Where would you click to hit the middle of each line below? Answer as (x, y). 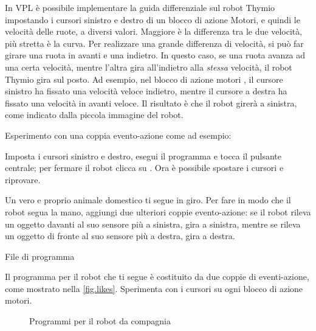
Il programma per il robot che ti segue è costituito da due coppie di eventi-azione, (157, 277)
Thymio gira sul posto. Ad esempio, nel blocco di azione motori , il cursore (144, 79)
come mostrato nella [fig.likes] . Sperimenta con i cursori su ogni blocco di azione (154, 288)
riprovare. (23, 179)
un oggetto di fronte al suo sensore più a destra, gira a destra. (120, 236)
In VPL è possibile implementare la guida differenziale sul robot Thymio (140, 7)
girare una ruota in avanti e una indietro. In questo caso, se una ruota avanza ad (155, 55)
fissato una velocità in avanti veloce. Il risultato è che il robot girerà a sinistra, (151, 103)
